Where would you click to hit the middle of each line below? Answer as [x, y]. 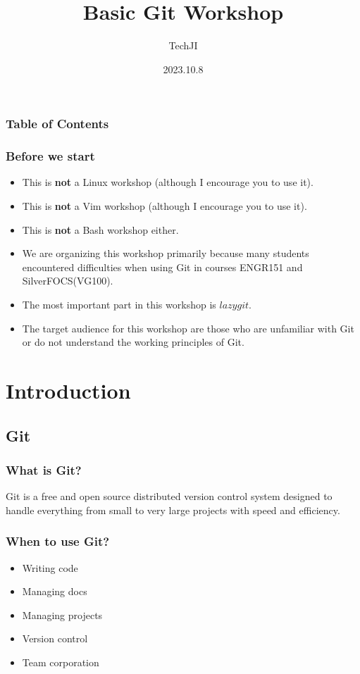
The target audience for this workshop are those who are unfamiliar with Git [188, 328]
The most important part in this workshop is [119, 305]
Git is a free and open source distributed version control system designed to [169, 496]
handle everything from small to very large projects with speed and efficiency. [173, 510]
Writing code [50, 567]
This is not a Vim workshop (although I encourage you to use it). [165, 206]
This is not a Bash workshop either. [100, 229]
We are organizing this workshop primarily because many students [166, 253]
